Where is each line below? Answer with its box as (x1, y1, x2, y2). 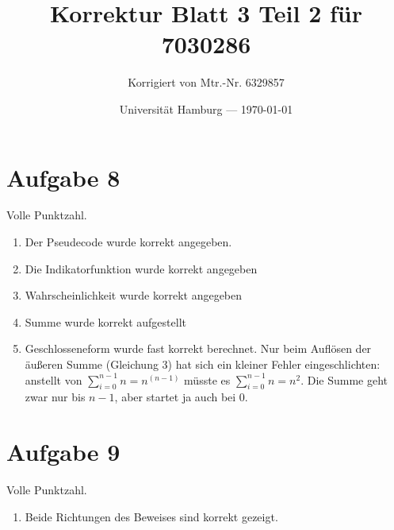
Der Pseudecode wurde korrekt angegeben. (25, 234, 232, 250)
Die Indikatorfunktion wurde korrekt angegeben (25, 260, 258, 277)
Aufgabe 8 (6, 161, 120, 193)
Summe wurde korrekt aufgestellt (25, 313, 186, 330)
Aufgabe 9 (6, 435, 120, 468)
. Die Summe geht (300, 371, 388, 388)
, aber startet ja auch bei (114, 389, 236, 405)
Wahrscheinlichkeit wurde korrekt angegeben (25, 287, 243, 304)
